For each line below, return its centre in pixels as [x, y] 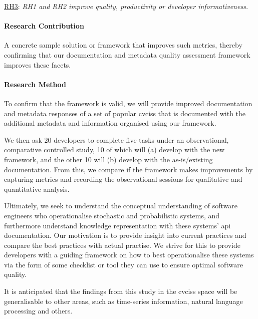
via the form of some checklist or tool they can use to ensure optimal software [123, 264]
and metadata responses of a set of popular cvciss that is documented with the [125, 113]
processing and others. [38, 311]
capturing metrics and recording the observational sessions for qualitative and [123, 179]
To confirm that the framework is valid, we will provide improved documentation [128, 103]
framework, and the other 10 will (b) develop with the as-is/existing [108, 159]
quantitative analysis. [37, 189]
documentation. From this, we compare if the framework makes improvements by [128, 169]
